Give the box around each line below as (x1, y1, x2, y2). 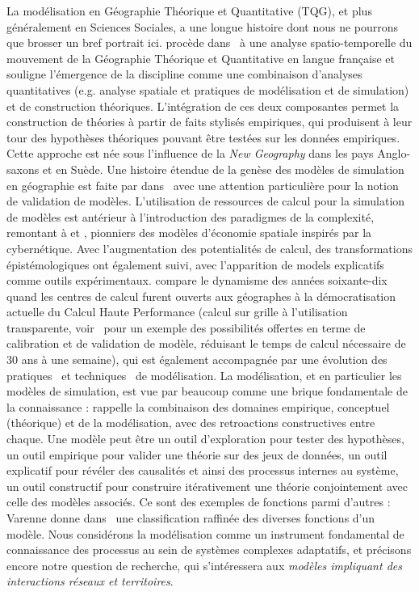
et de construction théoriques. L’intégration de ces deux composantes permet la (6, 97, 400, 114)
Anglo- (377, 145, 411, 162)
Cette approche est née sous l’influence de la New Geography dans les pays (6, 145, 374, 162)
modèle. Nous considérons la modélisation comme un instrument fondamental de (6, 525, 404, 542)
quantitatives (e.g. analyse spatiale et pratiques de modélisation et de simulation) (6, 81, 409, 98)
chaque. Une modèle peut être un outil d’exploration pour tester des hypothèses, (6, 430, 404, 447)
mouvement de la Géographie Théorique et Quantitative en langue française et (6, 49, 395, 66)
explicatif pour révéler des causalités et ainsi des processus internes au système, (6, 462, 399, 479)
